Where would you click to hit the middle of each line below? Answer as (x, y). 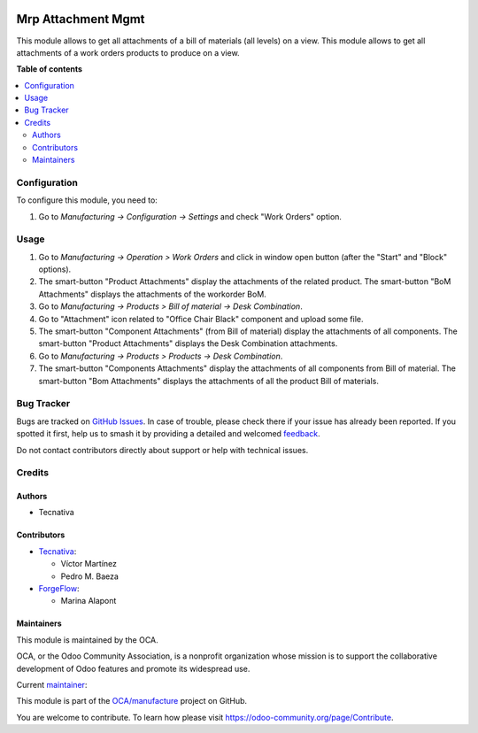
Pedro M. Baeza (90, 576)
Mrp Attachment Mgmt (81, 19)
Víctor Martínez (89, 564)
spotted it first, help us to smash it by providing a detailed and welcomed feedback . (168, 434)
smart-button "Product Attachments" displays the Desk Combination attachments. (188, 343)
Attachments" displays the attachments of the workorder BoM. (153, 294)
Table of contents (50, 69)
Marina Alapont (89, 601)
